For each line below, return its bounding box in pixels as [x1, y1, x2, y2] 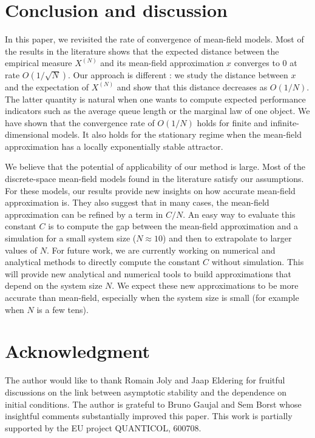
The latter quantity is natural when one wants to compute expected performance [5, 92, 306, 105]
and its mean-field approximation [100, 56, 224, 69]
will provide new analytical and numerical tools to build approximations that [5, 267, 292, 280]
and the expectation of [5, 80, 89, 93]
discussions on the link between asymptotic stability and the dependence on [5, 385, 287, 398]
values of [5, 243, 37, 256]
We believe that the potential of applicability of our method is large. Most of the [5, 160, 305, 173]
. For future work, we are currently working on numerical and [46, 243, 276, 256]
